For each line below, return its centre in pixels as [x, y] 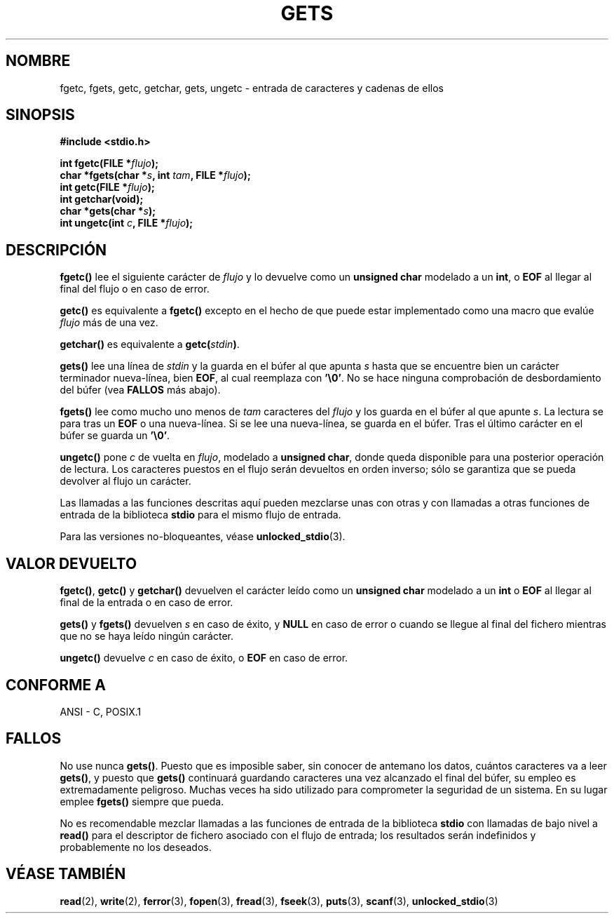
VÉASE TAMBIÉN [66, 874]
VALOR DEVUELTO [71, 563]
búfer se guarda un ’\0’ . [115, 436]
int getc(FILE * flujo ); [107, 187]
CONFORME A [56, 685]
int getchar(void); [102, 199]
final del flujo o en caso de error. [135, 289]
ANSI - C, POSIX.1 [101, 711]
